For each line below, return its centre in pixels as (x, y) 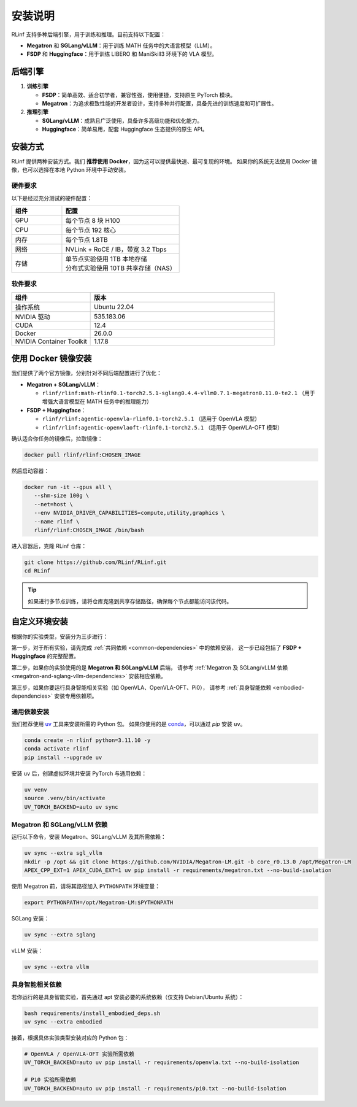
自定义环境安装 (40, 622)
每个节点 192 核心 (91, 230)
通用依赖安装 (30, 712)
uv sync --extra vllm (57, 967)
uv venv (36, 789)
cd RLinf (37, 571)
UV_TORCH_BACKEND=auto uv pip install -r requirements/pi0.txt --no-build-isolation (155, 1088)
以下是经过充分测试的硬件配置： (52, 198)
